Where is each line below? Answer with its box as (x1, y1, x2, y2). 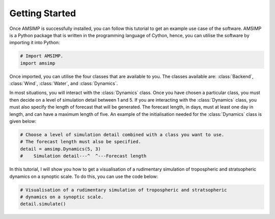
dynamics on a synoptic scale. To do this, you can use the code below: (9, 173, 158, 179)
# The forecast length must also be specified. (20, 139, 141, 145)
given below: (9, 118, 37, 124)
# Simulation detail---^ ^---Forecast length (20, 153, 147, 159)
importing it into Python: (9, 40, 60, 46)
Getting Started (9, 8, 76, 19)
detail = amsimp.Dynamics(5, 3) (20, 146, 101, 152)
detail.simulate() (20, 201, 66, 207)
